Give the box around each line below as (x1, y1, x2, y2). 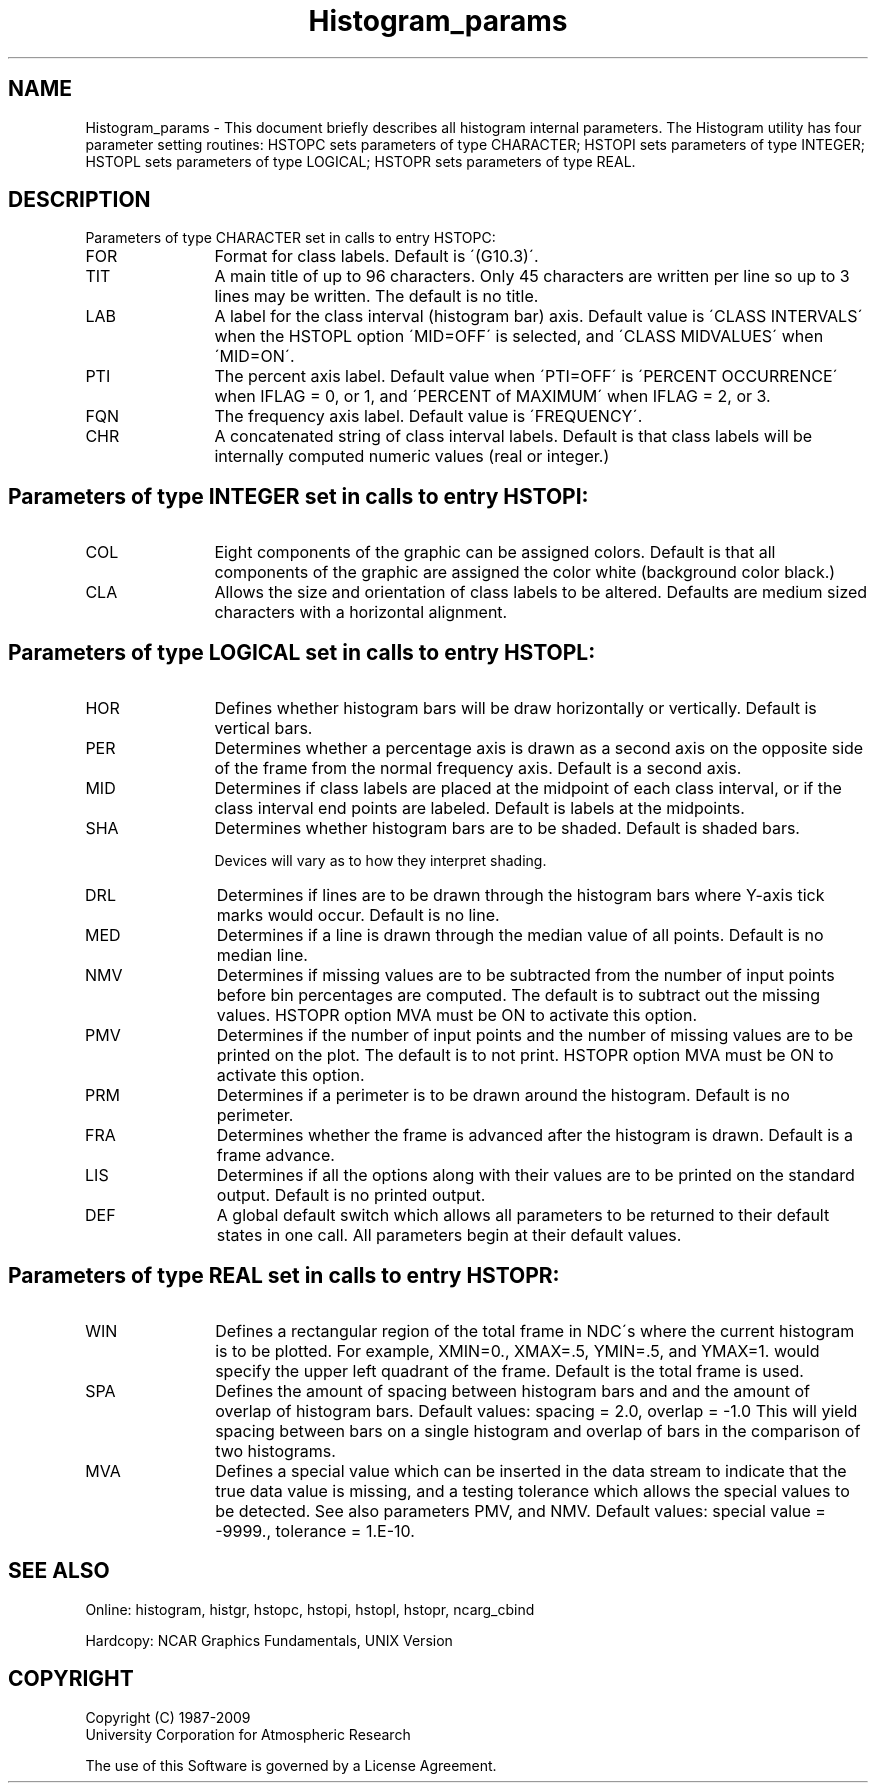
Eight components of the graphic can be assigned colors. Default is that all (214, 542, 776, 563)
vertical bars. (214, 718, 313, 739)
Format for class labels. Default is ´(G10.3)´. (214, 246, 539, 267)
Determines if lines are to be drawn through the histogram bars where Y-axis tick (216, 885, 825, 906)
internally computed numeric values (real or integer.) (214, 446, 610, 467)
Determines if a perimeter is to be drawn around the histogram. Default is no (216, 1085, 790, 1106)
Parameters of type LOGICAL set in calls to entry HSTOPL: (8, 639, 596, 665)
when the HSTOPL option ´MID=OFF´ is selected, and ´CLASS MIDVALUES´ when (214, 326, 824, 347)
